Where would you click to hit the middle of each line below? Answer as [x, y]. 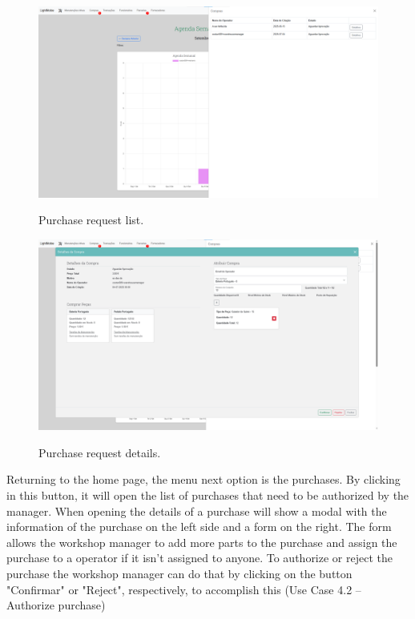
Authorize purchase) [56, 605]
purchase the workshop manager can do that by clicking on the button [179, 573]
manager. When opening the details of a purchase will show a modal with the [197, 510]
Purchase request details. [100, 452]
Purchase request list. [91, 220]
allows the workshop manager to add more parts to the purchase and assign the [202, 542]
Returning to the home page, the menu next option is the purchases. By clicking [203, 479]
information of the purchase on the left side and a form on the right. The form [199, 527]
